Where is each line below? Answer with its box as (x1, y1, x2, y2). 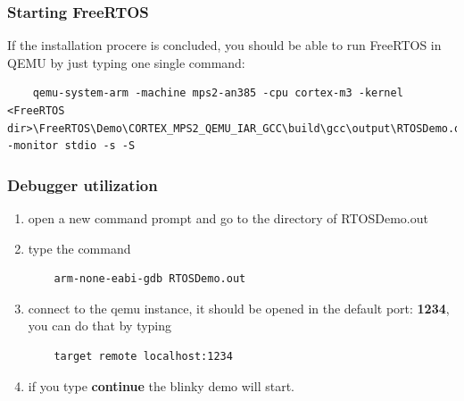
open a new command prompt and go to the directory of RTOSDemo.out (28, 209, 428, 227)
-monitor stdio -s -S (7, 139, 136, 153)
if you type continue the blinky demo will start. (28, 376, 294, 395)
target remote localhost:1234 (54, 349, 233, 363)
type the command (28, 238, 131, 257)
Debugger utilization (7, 173, 158, 196)
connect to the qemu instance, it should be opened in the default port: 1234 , (28, 298, 450, 317)
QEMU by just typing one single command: (7, 53, 245, 71)
